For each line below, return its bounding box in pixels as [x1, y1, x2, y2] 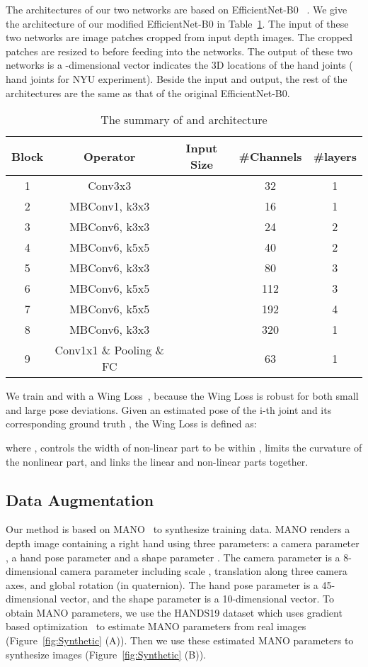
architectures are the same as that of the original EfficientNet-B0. [6, 85, 290, 100]
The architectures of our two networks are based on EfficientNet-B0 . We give [6, 2, 347, 16]
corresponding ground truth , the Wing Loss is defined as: [6, 416, 257, 431]
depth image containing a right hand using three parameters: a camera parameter [6, 535, 360, 550]
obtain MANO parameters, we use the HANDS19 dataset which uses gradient [6, 605, 343, 620]
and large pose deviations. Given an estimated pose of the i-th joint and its [6, 402, 332, 417]
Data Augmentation [6, 488, 154, 510]
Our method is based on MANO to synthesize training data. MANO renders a [6, 522, 350, 537]
